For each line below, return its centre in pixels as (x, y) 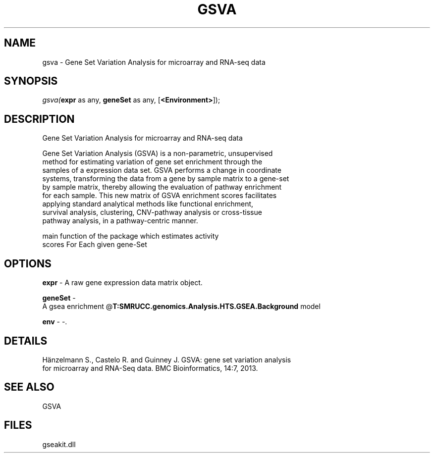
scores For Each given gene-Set (95, 245)
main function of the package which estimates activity (131, 236)
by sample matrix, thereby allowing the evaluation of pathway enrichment (162, 187)
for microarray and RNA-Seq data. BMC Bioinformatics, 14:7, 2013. (150, 368)
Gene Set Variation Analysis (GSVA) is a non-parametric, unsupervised (158, 153)
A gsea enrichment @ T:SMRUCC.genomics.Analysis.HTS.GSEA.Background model (181, 306)
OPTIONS (28, 263)
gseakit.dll (59, 444)
